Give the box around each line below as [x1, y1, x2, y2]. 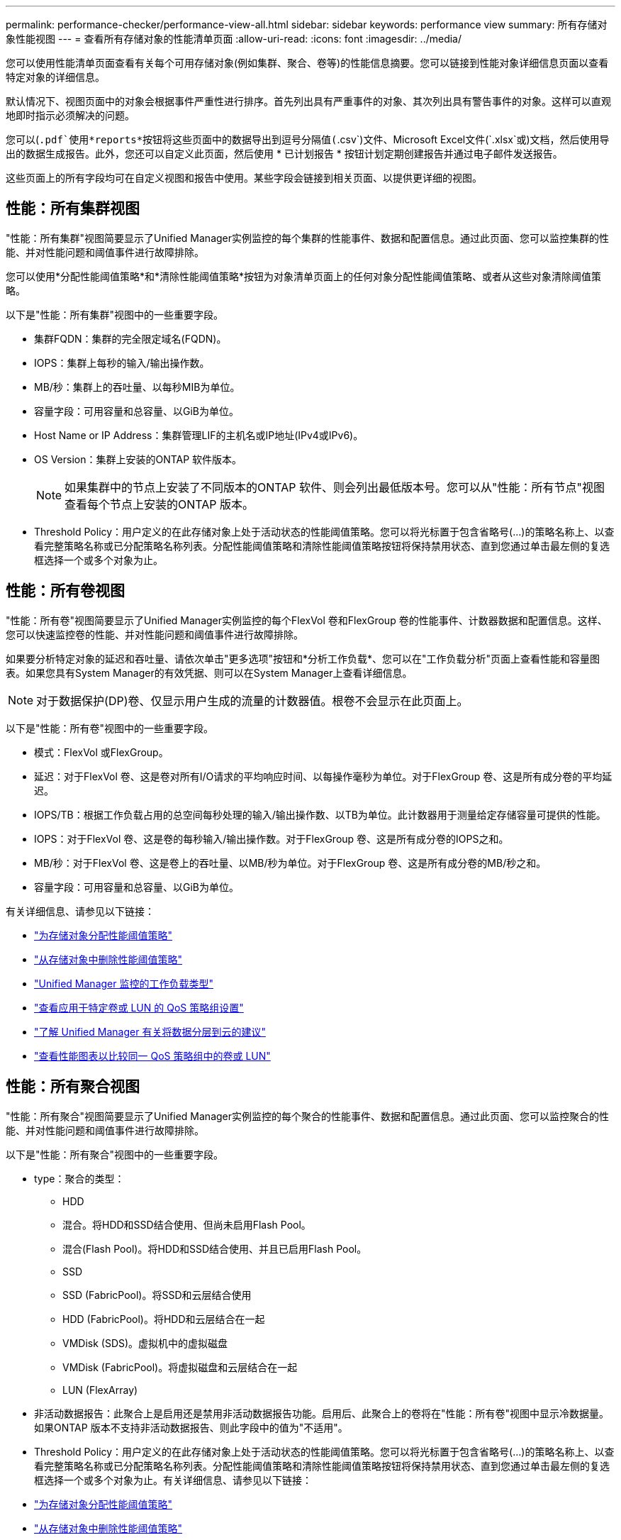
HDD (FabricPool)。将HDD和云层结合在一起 [62, 1312, 265, 1325]
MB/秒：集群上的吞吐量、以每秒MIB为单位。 [34, 380, 240, 393]
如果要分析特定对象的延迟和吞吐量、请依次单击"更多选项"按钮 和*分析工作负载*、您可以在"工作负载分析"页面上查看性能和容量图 [6, 652, 600, 665]
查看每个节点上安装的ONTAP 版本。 [65, 497, 254, 511]
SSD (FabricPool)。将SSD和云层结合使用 [62, 1288, 252, 1301]
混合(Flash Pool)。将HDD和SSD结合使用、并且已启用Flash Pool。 [62, 1242, 367, 1255]
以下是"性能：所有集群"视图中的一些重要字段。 [6, 308, 224, 321]
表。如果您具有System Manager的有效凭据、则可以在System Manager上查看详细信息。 [6, 666, 413, 679]
